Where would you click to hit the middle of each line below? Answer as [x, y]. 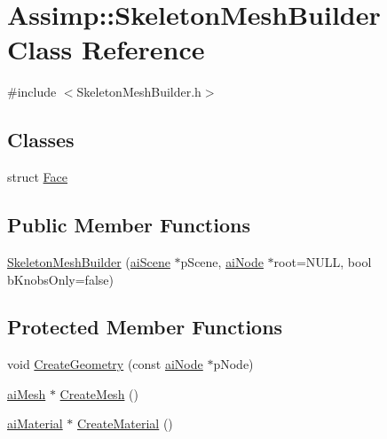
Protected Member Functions [145, 327]
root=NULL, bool [323, 261]
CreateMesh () [99, 393]
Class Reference [106, 49]
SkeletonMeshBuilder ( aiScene [89, 261]
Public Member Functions [129, 225]
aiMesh [27, 393]
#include [32, 92]
